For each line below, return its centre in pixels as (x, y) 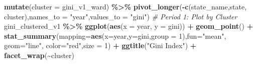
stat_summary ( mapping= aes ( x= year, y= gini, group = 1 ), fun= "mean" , (115, 35)
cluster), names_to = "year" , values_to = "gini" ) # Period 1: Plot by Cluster (121, 16)
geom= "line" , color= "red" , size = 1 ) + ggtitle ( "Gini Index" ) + (100, 45)
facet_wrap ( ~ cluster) (39, 55)
